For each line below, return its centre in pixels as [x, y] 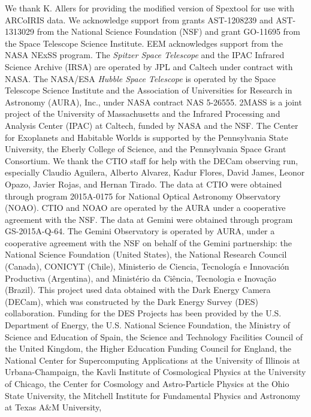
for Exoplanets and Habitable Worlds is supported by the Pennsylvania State [147, 137]
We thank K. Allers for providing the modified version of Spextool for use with [150, 8]
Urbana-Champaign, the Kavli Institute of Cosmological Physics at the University [155, 372]
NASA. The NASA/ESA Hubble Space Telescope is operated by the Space [141, 78]
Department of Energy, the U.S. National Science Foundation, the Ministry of [148, 325]
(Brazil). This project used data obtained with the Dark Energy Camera [138, 290]
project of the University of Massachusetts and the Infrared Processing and [143, 114]
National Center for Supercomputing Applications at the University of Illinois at [153, 360]
